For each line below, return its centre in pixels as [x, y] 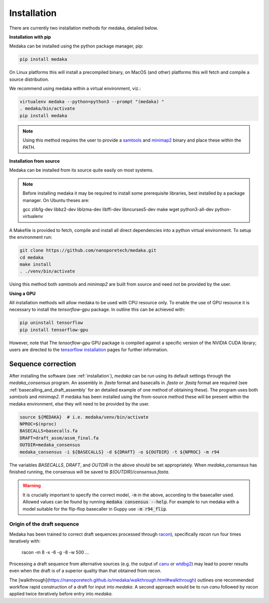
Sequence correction [43, 364]
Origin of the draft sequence [44, 524]
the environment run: [31, 237]
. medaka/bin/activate [47, 109]
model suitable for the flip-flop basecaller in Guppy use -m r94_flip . [95, 509]
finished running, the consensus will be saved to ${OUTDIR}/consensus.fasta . [89, 472]
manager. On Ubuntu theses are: [56, 200]
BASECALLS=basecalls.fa [49, 431]
